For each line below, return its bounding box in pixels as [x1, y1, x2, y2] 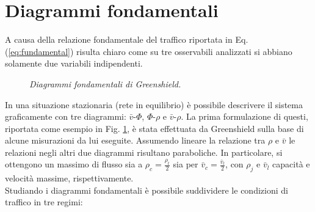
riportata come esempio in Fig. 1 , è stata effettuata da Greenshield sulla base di [5, 122, 304, 134]
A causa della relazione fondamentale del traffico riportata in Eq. [5, 33, 248, 46]
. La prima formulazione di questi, [181, 110, 308, 123]
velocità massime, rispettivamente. [5, 172, 134, 185]
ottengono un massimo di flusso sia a [5, 158, 143, 170]
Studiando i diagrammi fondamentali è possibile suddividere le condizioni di [5, 183, 288, 196]
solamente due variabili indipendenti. [5, 57, 143, 70]
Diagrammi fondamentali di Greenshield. [29, 77, 181, 90]
